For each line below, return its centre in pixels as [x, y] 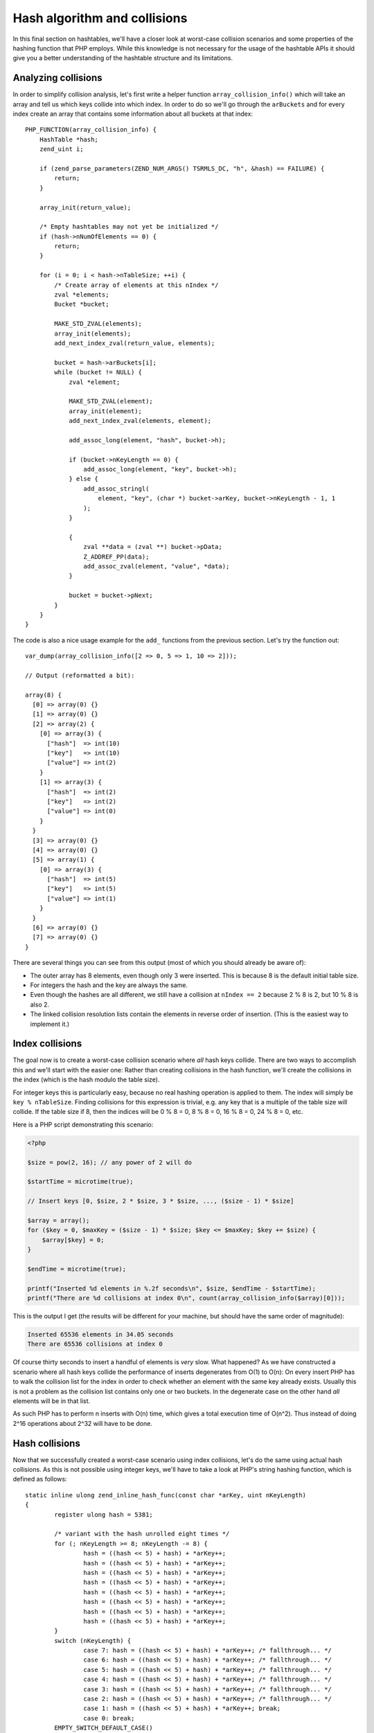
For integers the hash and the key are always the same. [109, 985]
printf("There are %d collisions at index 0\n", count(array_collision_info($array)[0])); [186, 1298]
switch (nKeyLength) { [93, 1640]
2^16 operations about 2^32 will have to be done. [82, 1423]
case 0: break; [109, 1718]
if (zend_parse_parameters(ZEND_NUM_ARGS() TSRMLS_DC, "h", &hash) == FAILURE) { [182, 168]
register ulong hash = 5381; [104, 1514]
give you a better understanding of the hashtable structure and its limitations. [123, 58]
